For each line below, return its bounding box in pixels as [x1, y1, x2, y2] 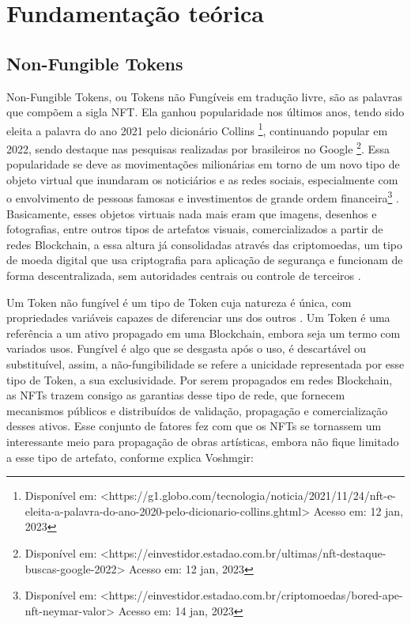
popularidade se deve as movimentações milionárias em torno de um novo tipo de [6, 156, 400, 172]
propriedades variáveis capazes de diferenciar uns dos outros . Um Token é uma [6, 309, 390, 326]
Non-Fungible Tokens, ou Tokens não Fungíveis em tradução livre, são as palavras [6, 88, 403, 104]
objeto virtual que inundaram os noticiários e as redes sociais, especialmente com [6, 171, 398, 187]
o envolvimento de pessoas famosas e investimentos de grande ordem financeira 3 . [6, 187, 399, 206]
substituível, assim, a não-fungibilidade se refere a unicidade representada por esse [6, 356, 405, 373]
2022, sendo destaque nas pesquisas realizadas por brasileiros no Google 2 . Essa [6, 138, 390, 157]
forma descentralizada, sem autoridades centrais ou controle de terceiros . [6, 267, 361, 284]
